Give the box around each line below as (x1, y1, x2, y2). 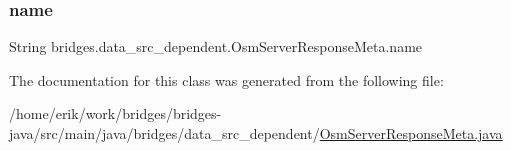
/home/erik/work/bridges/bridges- (9, 103, 222, 124)
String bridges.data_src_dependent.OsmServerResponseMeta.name (9, 36, 423, 57)
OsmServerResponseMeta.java (319, 123, 503, 143)
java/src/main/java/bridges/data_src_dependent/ (9, 123, 320, 143)
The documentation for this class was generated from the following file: (9, 69, 444, 90)
